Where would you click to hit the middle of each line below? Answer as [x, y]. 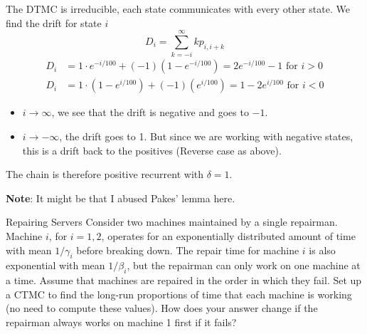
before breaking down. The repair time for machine [188, 250]
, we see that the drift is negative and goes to [150, 112]
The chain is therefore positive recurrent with [105, 174]
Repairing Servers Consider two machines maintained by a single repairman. [172, 222]
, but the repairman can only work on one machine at [244, 265]
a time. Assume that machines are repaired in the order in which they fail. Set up [184, 280]
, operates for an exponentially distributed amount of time [228, 235]
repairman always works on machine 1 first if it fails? [121, 322]
